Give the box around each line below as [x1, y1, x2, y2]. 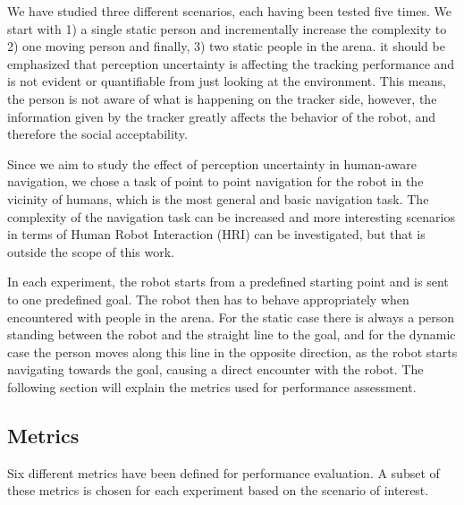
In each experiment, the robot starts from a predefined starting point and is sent [7, 272, 449, 291]
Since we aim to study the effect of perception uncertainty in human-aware [7, 154, 417, 173]
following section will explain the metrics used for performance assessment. [7, 377, 417, 396]
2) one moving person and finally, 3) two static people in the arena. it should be [7, 37, 445, 56]
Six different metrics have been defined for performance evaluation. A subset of [7, 463, 440, 482]
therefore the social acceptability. [7, 124, 188, 143]
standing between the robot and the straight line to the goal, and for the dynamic [7, 325, 456, 344]
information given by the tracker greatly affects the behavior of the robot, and [7, 107, 436, 125]
